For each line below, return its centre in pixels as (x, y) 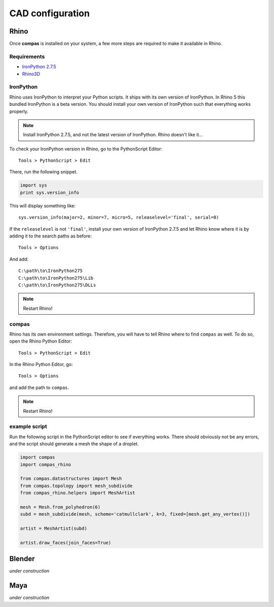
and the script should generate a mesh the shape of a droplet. (74, 444)
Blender (22, 559)
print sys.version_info (50, 192)
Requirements (27, 56)
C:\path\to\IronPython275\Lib (56, 278)
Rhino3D (31, 74)
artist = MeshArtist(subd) (54, 528)
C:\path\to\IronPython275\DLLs (57, 285)
